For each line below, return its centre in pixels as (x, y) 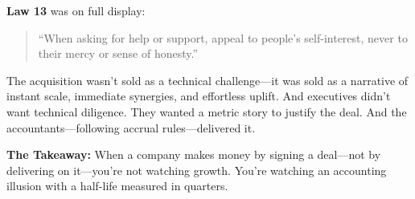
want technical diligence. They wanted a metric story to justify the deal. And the (207, 111)
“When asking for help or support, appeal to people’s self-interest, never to (223, 37)
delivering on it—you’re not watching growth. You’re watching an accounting (197, 170)
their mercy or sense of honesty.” (118, 53)
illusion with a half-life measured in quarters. (117, 186)
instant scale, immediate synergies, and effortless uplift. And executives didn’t (199, 96)
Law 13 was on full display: (76, 10)
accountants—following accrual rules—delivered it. (131, 127)
